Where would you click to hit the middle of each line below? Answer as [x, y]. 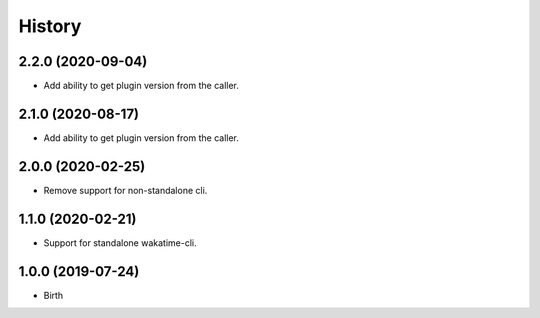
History [50, 26]
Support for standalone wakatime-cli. [120, 242]
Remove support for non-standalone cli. [125, 190]
